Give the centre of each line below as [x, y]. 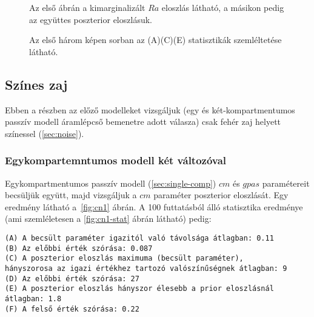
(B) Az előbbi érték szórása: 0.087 [79, 248]
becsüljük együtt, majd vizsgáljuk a [71, 195]
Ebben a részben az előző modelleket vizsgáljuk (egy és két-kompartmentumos [150, 109]
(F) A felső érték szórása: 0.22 [72, 309]
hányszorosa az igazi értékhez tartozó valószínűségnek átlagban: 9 [146, 268]
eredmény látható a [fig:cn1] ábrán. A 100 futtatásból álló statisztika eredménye [154, 206]
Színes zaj [36, 84]
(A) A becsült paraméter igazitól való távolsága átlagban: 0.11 [139, 238]
